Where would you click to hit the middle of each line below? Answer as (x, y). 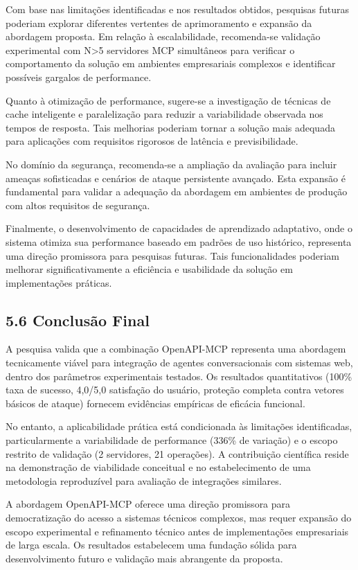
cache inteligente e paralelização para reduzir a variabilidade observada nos (164, 114)
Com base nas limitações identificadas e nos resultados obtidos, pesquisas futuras (178, 9)
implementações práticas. (59, 282)
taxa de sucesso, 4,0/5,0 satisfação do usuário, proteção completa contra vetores (175, 390)
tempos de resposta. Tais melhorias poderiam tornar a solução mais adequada (170, 127)
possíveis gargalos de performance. (79, 77)
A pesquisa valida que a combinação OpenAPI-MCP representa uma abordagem (176, 349)
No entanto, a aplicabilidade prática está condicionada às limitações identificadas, (179, 426)
